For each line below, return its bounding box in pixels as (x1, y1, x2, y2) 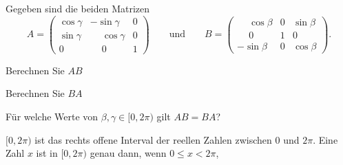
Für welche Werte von (6, 109, 98, 123)
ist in (36, 146, 58, 160)
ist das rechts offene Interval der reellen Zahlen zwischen (34, 132, 272, 146)
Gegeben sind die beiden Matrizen (6, 1, 150, 15)
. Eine (313, 132, 338, 146)
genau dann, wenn (90, 146, 167, 160)
